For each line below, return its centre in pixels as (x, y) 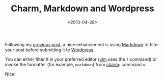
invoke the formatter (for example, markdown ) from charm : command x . (76, 64)
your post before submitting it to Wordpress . (50, 50)
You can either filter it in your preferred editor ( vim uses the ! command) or (81, 59)
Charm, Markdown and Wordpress (82, 9)
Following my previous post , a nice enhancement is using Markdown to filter (82, 44)
